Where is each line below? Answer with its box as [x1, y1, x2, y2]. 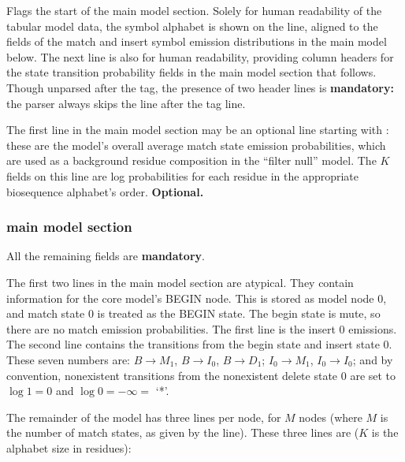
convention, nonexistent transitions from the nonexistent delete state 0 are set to [6, 367, 396, 383]
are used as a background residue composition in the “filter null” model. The [6, 152, 377, 169]
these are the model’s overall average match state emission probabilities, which [6, 136, 386, 153]
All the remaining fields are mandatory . [6, 248, 205, 264]
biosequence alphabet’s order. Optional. [6, 183, 204, 199]
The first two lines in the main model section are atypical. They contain [6, 274, 354, 290]
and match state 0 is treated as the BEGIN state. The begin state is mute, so [6, 305, 381, 322]
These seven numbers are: [6, 351, 130, 367]
